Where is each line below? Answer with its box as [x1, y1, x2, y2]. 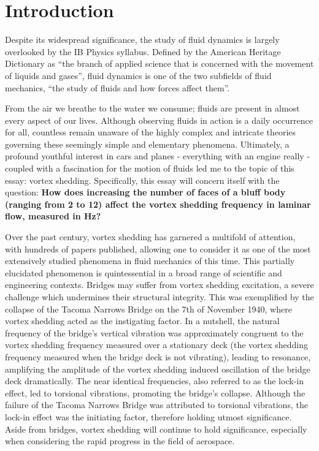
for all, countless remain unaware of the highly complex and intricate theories [5, 126, 296, 138]
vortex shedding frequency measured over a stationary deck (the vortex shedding [5, 338, 309, 351]
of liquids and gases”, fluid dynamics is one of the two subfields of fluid [5, 69, 272, 81]
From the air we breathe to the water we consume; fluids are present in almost [5, 102, 300, 115]
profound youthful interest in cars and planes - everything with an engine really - [5, 150, 310, 162]
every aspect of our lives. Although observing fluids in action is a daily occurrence [5, 113, 313, 126]
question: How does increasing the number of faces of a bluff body [5, 186, 286, 199]
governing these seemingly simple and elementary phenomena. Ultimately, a [5, 137, 290, 150]
